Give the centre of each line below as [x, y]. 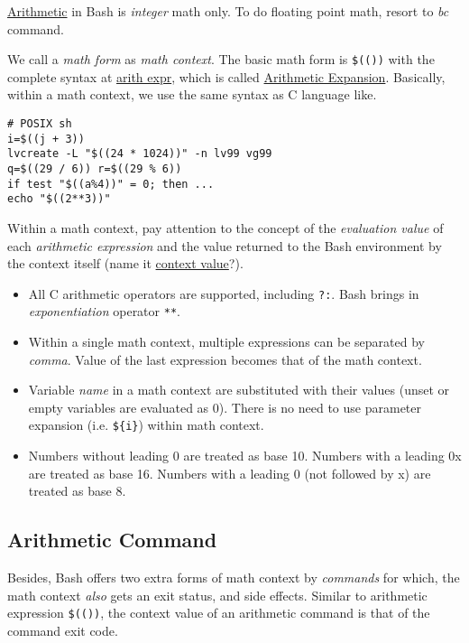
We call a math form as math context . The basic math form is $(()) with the [221, 59]
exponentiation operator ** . [104, 311]
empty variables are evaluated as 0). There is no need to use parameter [225, 407]
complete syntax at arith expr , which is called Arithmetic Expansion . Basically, [226, 76]
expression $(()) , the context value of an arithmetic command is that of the [219, 613]
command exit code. [63, 630]
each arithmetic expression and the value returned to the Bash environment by [225, 245]
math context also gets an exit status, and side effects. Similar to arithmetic [217, 595]
